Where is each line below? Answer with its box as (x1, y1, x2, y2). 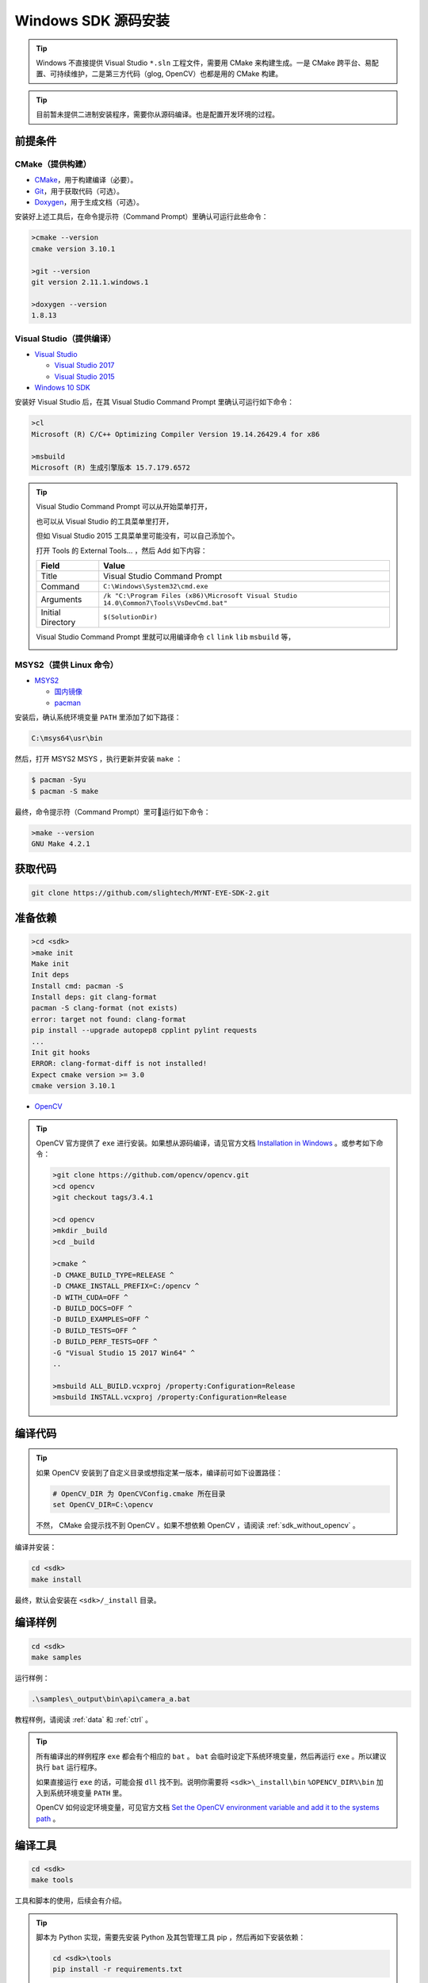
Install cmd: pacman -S (31, 981, 124, 991)
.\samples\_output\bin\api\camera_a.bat (31, 1694, 190, 1704)
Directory (40, 616, 76, 627)
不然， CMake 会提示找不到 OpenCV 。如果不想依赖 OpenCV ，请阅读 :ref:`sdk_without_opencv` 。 (36, 1520, 360, 1530)
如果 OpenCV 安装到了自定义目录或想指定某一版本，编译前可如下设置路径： (36, 1467, 283, 1477)
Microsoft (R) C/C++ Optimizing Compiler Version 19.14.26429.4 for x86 (31, 429, 320, 439)
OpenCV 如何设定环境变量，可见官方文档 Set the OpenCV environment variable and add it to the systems (36, 1803, 380, 1812)
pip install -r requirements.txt (52, 1965, 182, 1974)
